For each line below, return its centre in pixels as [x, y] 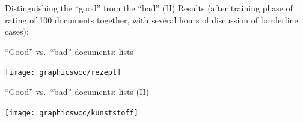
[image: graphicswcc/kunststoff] [72, 113]
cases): [17, 31]
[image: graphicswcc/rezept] [63, 73]
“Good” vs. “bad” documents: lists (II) [77, 92]
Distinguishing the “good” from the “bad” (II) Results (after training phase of [149, 8]
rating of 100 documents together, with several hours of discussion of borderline [151, 19]
